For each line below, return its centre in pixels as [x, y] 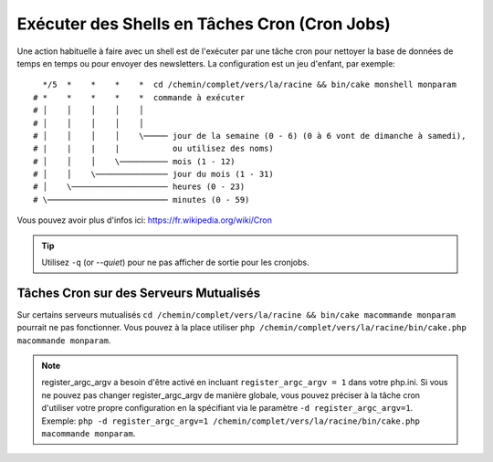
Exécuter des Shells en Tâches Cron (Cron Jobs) [204, 24]
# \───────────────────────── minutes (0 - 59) [142, 199]
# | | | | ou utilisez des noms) [153, 149]
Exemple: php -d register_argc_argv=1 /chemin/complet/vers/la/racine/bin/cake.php [231, 421]
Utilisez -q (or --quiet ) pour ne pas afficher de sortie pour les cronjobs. [175, 262]
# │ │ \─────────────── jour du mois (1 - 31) [153, 174]
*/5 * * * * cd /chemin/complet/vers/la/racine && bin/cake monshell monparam [249, 85]
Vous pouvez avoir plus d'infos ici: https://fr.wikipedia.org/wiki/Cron [145, 220]
